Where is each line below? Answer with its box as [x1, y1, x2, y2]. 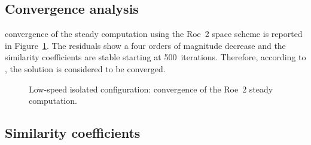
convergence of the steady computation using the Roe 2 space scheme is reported [5, 27, 303, 40]
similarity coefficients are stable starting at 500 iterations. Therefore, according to [5, 51, 306, 63]
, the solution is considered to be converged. [5, 62, 166, 75]
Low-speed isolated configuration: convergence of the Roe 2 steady [29, 82, 273, 95]
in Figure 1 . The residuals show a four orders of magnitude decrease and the [5, 39, 286, 51]
